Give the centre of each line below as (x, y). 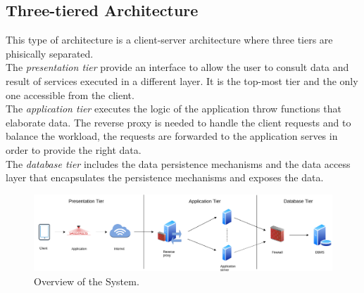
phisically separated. (50, 53)
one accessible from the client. (70, 95)
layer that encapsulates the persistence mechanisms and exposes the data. (165, 177)
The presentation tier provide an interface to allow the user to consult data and (177, 67)
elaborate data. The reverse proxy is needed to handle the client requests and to (178, 122)
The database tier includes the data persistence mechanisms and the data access (178, 163)
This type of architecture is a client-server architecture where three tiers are (169, 40)
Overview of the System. (87, 281)
